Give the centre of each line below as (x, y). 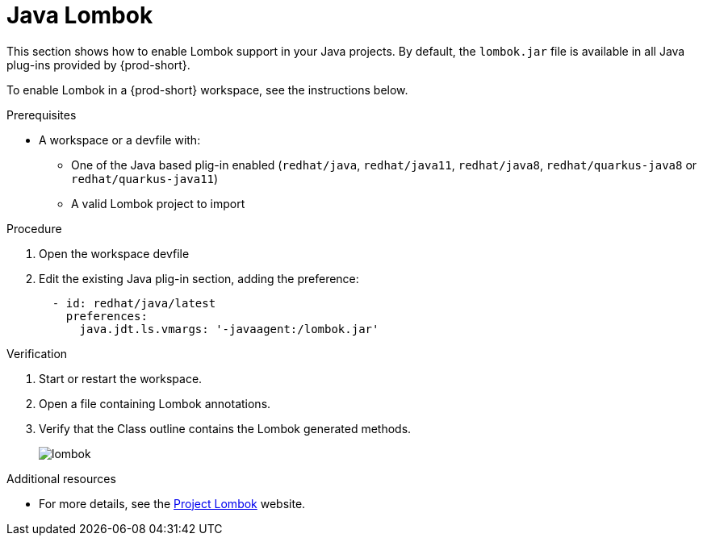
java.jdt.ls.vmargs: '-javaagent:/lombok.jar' (229, 329)
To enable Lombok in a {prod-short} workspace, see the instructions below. (207, 90)
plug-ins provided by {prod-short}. (98, 65)
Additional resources (61, 478)
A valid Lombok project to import (158, 203)
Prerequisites (42, 115)
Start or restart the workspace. (121, 378)
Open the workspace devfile (114, 253)
